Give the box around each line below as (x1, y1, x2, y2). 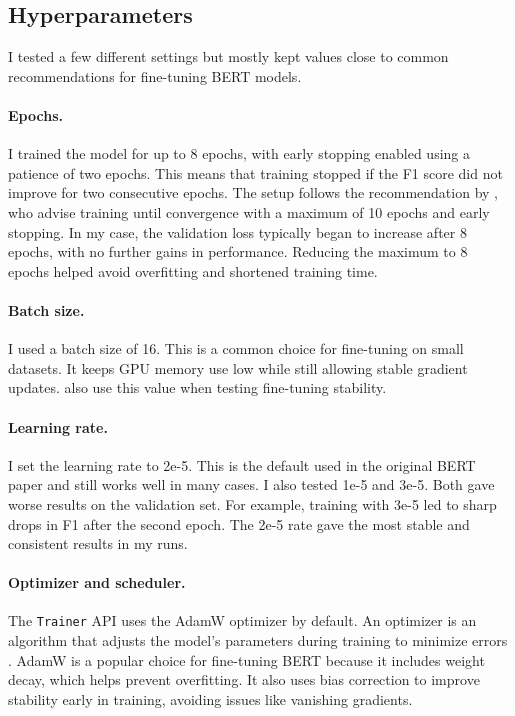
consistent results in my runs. (8, 533, 188, 554)
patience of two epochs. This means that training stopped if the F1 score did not (8, 162, 503, 183)
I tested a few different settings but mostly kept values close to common (8, 46, 449, 67)
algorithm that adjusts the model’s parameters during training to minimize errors (8, 630, 508, 651)
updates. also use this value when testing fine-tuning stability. (8, 377, 387, 398)
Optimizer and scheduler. (8, 572, 186, 593)
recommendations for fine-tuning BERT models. (8, 65, 302, 86)
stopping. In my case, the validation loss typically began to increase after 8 (8, 221, 467, 242)
